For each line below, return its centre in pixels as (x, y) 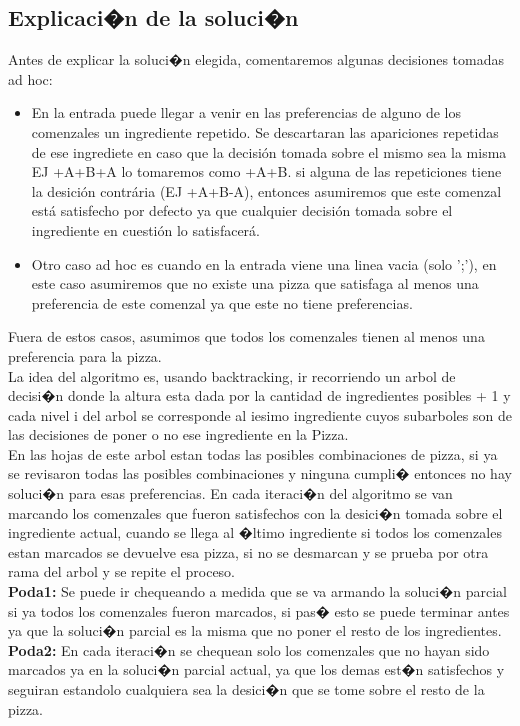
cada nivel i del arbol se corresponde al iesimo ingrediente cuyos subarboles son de (260, 414)
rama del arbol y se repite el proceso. (122, 571)
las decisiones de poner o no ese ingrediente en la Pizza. (178, 434)
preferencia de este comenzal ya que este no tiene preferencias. (222, 302)
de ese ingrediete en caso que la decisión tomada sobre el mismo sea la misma (269, 151)
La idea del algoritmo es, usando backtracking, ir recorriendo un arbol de (232, 375)
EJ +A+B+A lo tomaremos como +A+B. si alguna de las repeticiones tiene (266, 171)
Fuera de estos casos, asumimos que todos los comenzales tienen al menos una (246, 336)
